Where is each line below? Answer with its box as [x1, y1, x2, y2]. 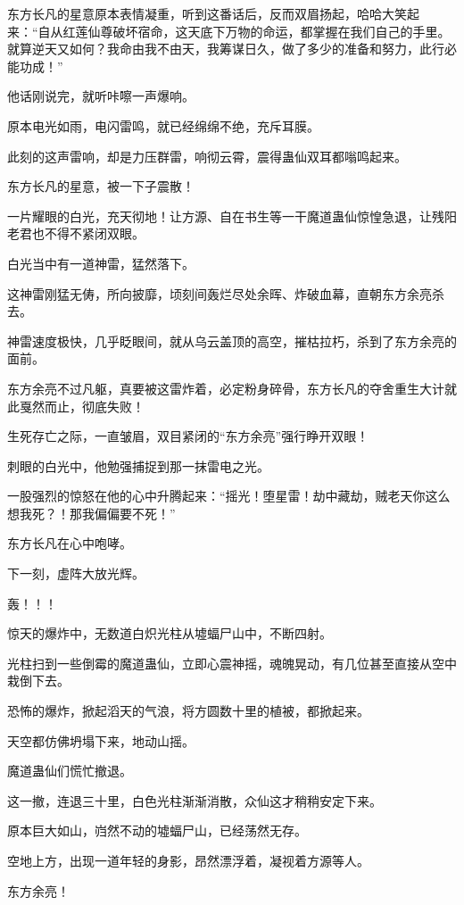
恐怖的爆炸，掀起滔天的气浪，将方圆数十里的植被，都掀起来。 [7, 702, 369, 720]
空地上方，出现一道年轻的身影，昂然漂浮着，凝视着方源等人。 [7, 851, 369, 869]
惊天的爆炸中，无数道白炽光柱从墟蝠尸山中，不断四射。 [7, 624, 332, 643]
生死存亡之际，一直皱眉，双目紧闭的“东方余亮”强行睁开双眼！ [7, 427, 369, 445]
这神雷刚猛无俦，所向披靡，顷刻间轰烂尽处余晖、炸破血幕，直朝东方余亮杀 [7, 284, 444, 303]
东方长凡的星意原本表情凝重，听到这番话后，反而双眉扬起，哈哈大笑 [7, 4, 407, 22]
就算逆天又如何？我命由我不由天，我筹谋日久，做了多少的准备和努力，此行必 [7, 39, 457, 58]
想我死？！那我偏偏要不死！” [7, 503, 176, 522]
